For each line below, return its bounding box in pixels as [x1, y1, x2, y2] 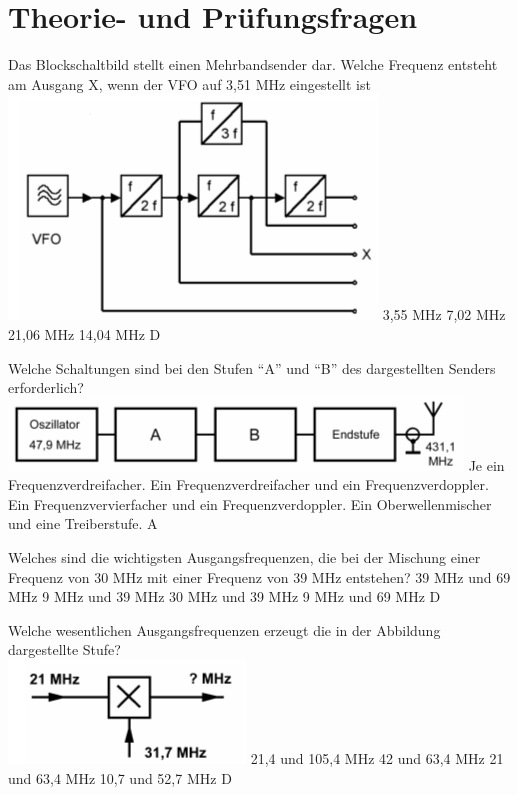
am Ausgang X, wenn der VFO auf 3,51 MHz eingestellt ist [8, 73, 371, 94]
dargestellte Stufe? [8, 639, 121, 660]
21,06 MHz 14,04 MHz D [8, 323, 161, 344]
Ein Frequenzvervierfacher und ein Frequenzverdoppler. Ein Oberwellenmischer [8, 493, 492, 514]
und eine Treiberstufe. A [8, 513, 158, 534]
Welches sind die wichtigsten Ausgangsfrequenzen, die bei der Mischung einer [8, 547, 481, 568]
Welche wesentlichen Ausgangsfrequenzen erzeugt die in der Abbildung [8, 619, 441, 640]
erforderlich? [8, 377, 84, 398]
